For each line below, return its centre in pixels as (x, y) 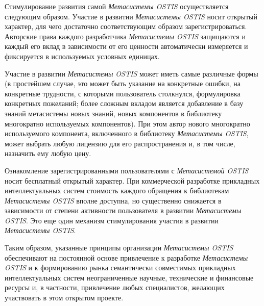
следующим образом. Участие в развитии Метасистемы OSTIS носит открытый (131, 16)
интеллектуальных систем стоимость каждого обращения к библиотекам (117, 190)
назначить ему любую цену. (48, 153)
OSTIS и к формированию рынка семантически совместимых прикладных (120, 267)
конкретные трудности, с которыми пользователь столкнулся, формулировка (123, 93)
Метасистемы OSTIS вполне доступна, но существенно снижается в (113, 200)
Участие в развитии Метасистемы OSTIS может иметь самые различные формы (131, 73)
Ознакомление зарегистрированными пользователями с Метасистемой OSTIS (127, 170)
